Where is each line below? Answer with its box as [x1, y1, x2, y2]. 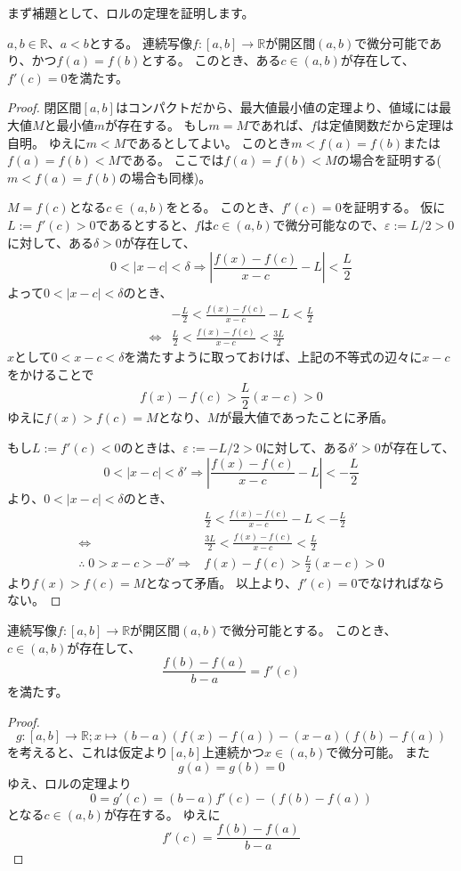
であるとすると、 [95, 215, 195, 233]
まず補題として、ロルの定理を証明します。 [7, 4, 255, 21]
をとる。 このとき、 [166, 198, 282, 216]
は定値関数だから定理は [316, 115, 454, 134]
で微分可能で [354, 33, 430, 52]
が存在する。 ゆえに [103, 804, 221, 823]
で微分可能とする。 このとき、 [219, 621, 397, 639]
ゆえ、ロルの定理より [7, 774, 132, 793]
